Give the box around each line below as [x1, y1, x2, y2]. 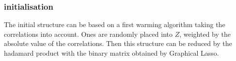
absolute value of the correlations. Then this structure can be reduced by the [4, 38, 232, 48]
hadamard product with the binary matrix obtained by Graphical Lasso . [4, 48, 219, 58]
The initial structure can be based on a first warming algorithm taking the [4, 19, 225, 30]
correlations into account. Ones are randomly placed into [4, 29, 173, 39]
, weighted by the [179, 29, 231, 39]
